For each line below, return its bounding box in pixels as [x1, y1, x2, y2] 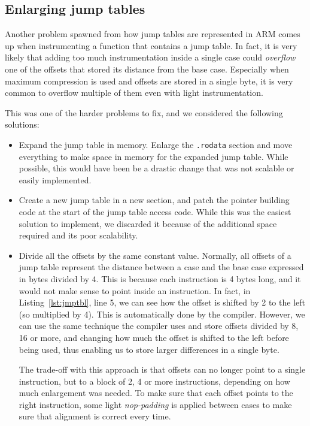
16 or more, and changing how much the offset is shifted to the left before [19, 331, 289, 343]
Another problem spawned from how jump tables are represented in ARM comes [5, 28, 300, 40]
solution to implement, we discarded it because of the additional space [19, 217, 277, 229]
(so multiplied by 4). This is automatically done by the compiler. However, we [19, 307, 305, 320]
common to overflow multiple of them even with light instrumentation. [5, 86, 263, 99]
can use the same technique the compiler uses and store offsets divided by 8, [19, 319, 299, 332]
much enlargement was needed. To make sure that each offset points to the [19, 386, 293, 399]
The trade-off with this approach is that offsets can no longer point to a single [19, 363, 306, 376]
